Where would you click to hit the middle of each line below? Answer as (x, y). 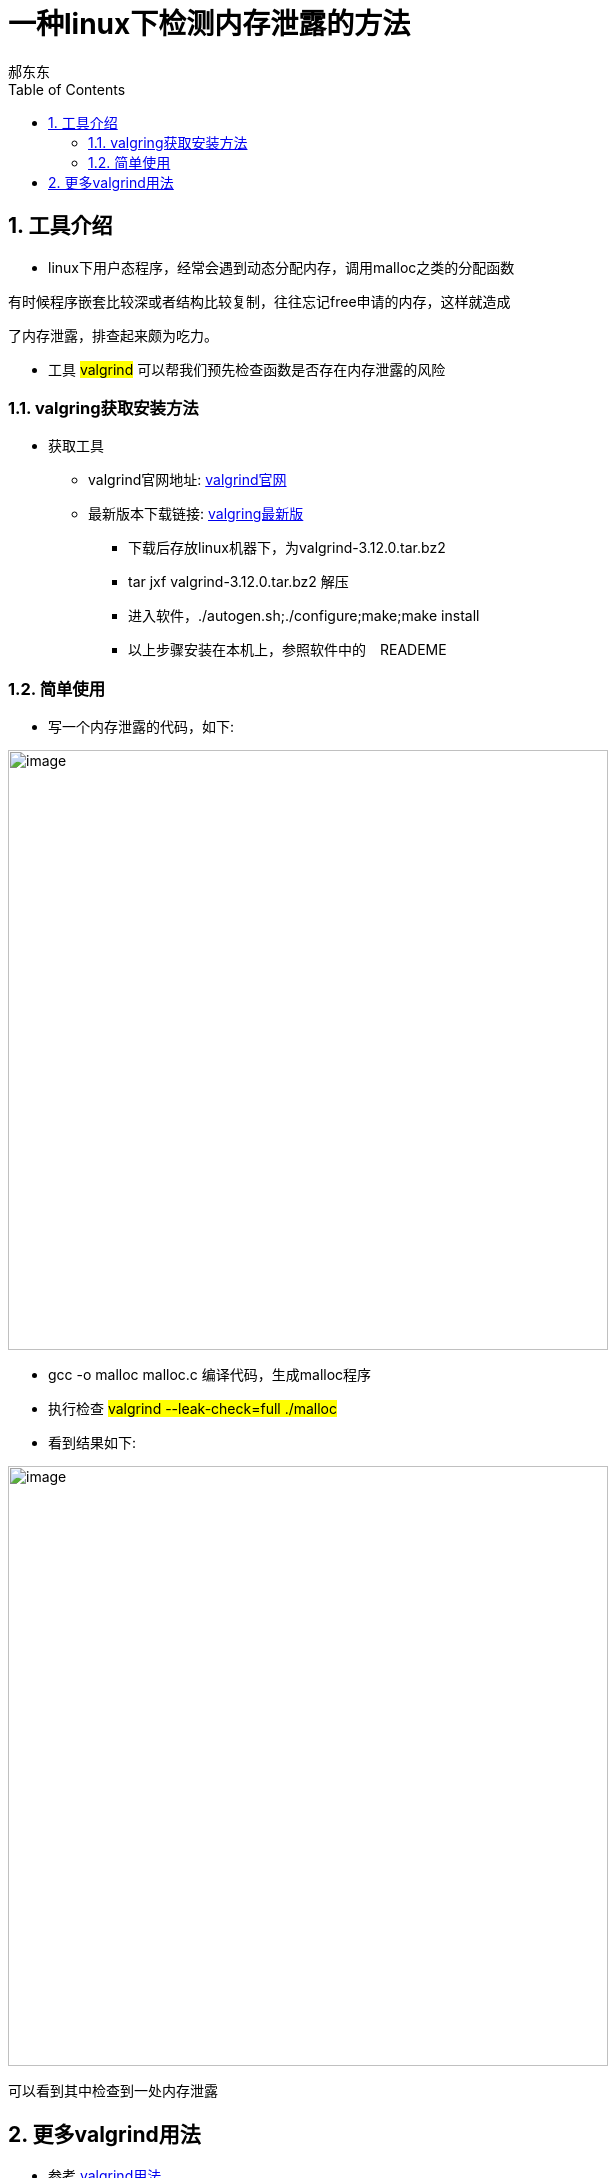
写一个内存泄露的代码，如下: (141, 727)
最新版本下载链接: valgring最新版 (196, 514)
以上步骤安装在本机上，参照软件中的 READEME (287, 650)
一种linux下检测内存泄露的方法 (209, 24)
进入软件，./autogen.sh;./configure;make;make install (304, 616)
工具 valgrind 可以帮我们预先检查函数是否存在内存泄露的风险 (247, 369)
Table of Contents (67, 89)
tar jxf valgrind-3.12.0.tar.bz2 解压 (238, 582)
